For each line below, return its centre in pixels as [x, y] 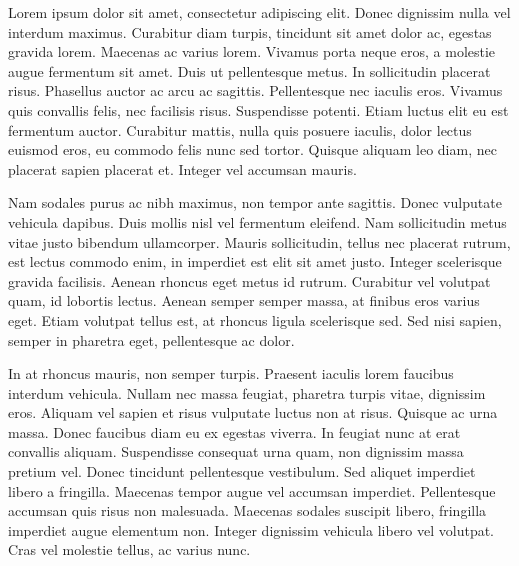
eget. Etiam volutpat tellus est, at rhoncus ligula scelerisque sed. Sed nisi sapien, [255, 319]
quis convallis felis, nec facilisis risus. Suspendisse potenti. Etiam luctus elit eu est [258, 109]
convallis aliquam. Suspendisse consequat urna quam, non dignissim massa [236, 451]
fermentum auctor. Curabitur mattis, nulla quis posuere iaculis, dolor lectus [240, 129]
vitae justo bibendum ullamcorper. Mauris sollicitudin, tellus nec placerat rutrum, [259, 241]
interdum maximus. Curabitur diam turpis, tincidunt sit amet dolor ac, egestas [250, 31]
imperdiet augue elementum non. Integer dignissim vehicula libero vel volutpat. [251, 529]
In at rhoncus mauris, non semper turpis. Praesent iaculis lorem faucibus [231, 373]
